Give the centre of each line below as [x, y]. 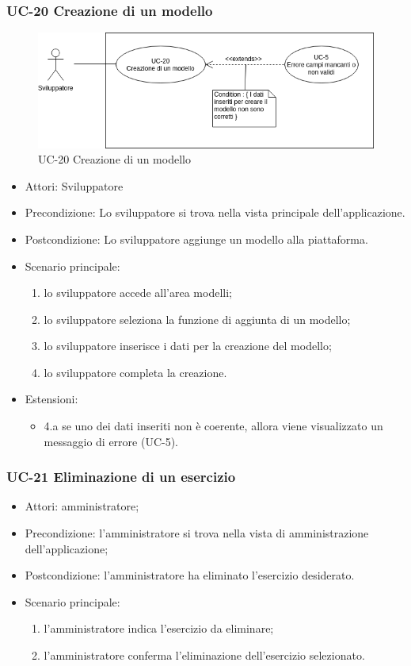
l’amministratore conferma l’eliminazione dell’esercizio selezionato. [204, 655]
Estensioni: [51, 399]
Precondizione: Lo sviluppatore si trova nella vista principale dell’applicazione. [215, 212]
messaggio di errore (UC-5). [111, 441]
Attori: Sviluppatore [74, 185]
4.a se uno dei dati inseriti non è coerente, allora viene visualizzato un [213, 426]
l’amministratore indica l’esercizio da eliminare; [159, 628]
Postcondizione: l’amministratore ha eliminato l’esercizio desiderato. [190, 575]
